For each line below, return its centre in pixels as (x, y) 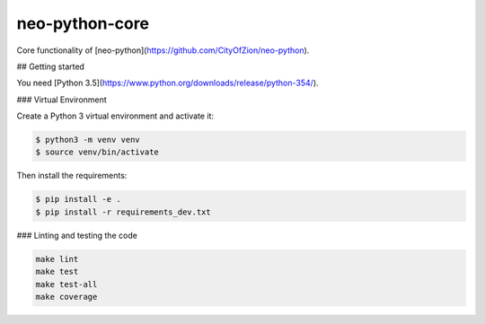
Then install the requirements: (72, 176)
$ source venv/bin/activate (97, 152)
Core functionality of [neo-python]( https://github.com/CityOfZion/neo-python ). (163, 50)
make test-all (66, 284)
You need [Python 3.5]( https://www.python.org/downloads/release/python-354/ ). (168, 83)
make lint (57, 259)
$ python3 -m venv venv (88, 140)
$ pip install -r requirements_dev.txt (123, 212)
